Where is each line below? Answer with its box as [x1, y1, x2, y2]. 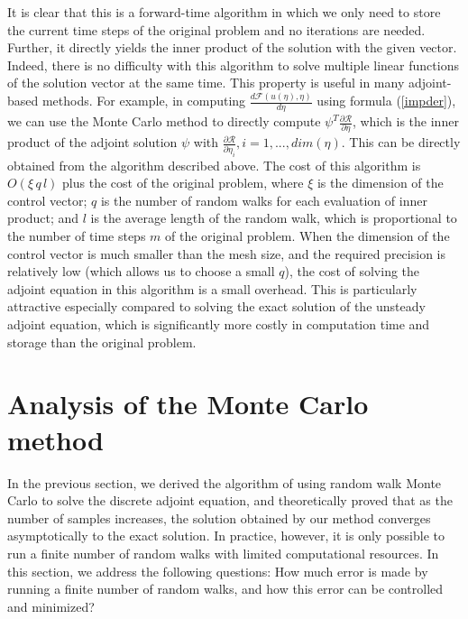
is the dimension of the [317, 173, 444, 192]
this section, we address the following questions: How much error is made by [7, 561, 428, 580]
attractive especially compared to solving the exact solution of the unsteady [7, 297, 426, 316]
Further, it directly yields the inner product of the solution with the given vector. [7, 38, 457, 57]
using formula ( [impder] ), [317, 91, 456, 110]
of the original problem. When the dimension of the [165, 226, 450, 245]
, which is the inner [352, 112, 459, 131]
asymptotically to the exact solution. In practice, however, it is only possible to [7, 526, 445, 545]
